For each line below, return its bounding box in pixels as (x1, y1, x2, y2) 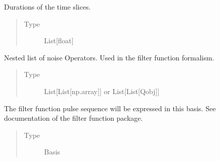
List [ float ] (44, 35, 74, 46)
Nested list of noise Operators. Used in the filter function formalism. (4, 52, 214, 62)
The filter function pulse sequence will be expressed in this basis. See (4, 103, 216, 113)
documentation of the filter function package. (4, 113, 143, 123)
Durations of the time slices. (4, 2, 91, 12)
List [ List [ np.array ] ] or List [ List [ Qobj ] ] (44, 86, 160, 96)
